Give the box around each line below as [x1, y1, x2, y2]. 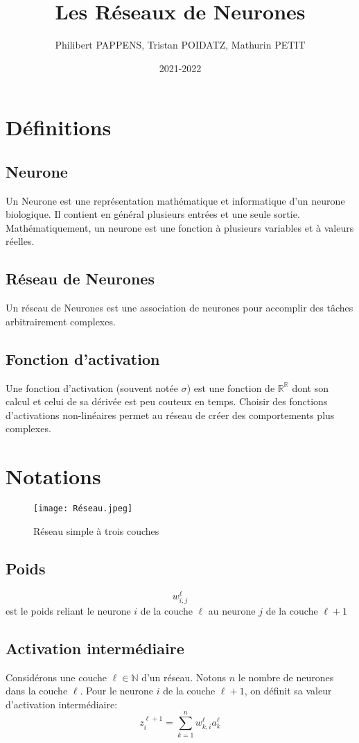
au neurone [208, 603, 256, 617]
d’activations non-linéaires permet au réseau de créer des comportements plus [6, 407, 335, 422]
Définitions [6, 113, 112, 142]
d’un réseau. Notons [141, 669, 227, 684]
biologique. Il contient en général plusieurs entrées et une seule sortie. [6, 207, 300, 221]
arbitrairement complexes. [6, 314, 116, 328]
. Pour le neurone [80, 683, 154, 698]
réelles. [6, 234, 35, 248]
